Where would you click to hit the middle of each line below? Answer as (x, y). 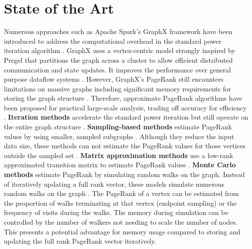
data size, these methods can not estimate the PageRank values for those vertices (125, 146)
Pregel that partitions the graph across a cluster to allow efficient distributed (118, 60)
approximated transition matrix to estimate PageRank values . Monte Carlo (120, 165)
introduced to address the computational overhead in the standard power (113, 41)
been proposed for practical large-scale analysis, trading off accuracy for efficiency (125, 107)
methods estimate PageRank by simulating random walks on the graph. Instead (125, 174)
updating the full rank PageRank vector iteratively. (80, 241)
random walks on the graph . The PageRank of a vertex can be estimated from (121, 193)
